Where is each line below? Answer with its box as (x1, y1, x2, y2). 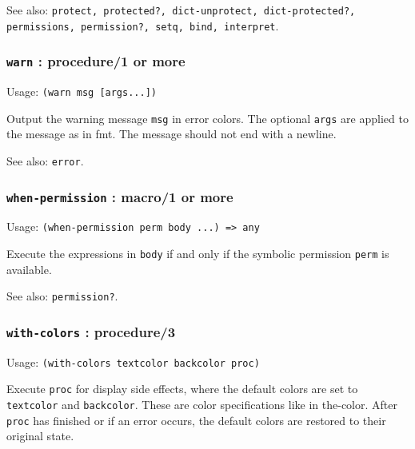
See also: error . (6, 153, 84, 169)
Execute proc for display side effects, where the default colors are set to (6, 380, 358, 397)
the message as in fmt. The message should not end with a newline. (6, 125, 337, 142)
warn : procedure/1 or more (6, 51, 186, 71)
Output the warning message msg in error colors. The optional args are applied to (6, 109, 409, 126)
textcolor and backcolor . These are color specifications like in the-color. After (6, 396, 397, 413)
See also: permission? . (6, 288, 118, 304)
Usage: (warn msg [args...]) (6, 83, 157, 100)
